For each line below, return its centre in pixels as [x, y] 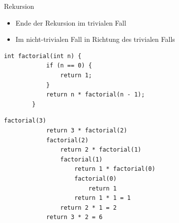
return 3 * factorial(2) [87, 130]
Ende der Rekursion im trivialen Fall [71, 22]
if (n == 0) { [69, 66]
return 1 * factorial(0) [115, 169]
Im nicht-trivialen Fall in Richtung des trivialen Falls [95, 39]
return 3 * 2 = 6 [74, 217]
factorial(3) [25, 121]
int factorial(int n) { [43, 56]
